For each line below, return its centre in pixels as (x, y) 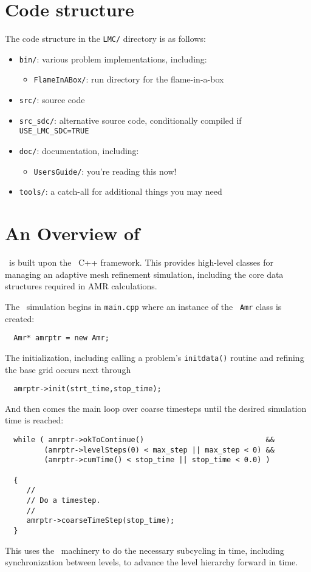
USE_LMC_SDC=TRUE (54, 131)
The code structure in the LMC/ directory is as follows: (105, 39)
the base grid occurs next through (68, 369)
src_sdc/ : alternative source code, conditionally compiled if (130, 120)
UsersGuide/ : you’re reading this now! (105, 171)
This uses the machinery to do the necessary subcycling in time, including (145, 550)
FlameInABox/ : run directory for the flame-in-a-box (129, 79)
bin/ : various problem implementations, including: (113, 59)
